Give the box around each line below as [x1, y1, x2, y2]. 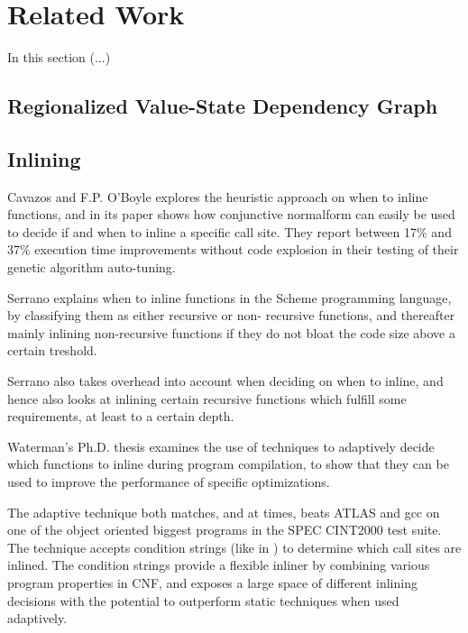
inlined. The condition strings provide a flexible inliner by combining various [7, 555, 430, 574]
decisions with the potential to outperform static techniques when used [7, 591, 399, 610]
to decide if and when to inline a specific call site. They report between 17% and [7, 222, 452, 241]
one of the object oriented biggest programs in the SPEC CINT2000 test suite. [7, 520, 442, 539]
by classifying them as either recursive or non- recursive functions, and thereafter [7, 306, 455, 325]
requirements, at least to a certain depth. [7, 407, 234, 426]
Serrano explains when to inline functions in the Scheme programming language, [7, 288, 452, 307]
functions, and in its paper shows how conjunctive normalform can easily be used [7, 205, 455, 224]
